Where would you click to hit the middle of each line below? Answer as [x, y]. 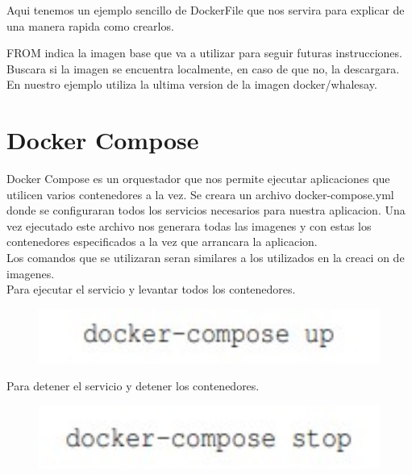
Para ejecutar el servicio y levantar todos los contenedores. [151, 289]
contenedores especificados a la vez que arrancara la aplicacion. [162, 242]
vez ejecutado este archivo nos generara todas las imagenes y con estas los [189, 225]
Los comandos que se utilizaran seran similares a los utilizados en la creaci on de [206, 258]
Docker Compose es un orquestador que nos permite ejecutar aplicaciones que [198, 179]
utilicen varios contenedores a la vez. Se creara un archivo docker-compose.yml [200, 194]
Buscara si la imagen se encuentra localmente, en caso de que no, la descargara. [203, 68]
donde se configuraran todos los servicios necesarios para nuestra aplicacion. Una [206, 210]
